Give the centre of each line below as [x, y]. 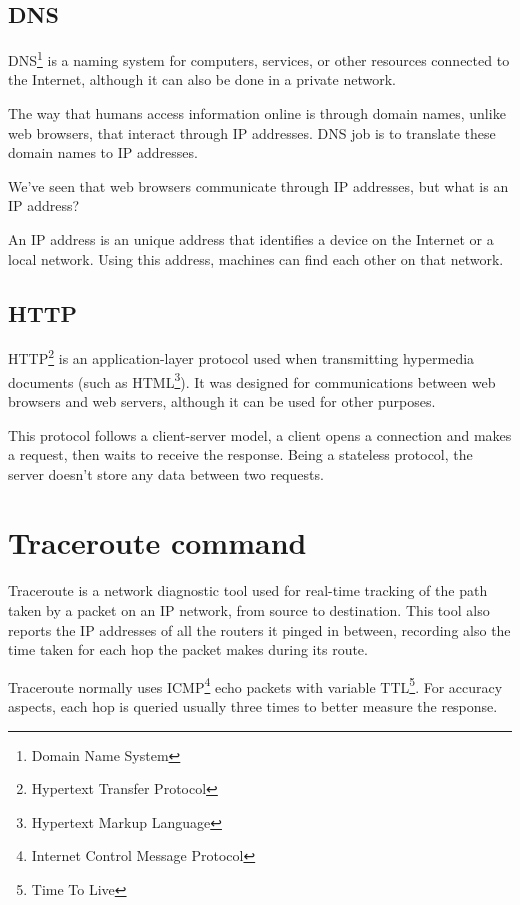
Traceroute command [157, 542]
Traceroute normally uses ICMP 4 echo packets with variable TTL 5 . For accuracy [255, 685]
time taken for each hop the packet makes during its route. [188, 649]
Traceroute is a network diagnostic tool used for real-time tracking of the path [248, 590]
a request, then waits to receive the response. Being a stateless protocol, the [240, 454]
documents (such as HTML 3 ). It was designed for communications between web [252, 380]
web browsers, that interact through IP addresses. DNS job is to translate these [252, 132]
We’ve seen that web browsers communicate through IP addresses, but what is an [258, 185]
